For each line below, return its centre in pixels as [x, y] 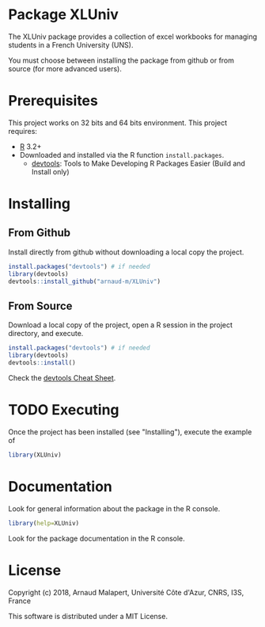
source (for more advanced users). [65, 68]
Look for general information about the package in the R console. [114, 508]
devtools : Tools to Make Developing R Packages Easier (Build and [138, 163]
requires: [23, 131]
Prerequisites [53, 101]
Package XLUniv [63, 15]
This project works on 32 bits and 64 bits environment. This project [118, 122]
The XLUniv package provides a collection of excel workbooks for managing [133, 36]
